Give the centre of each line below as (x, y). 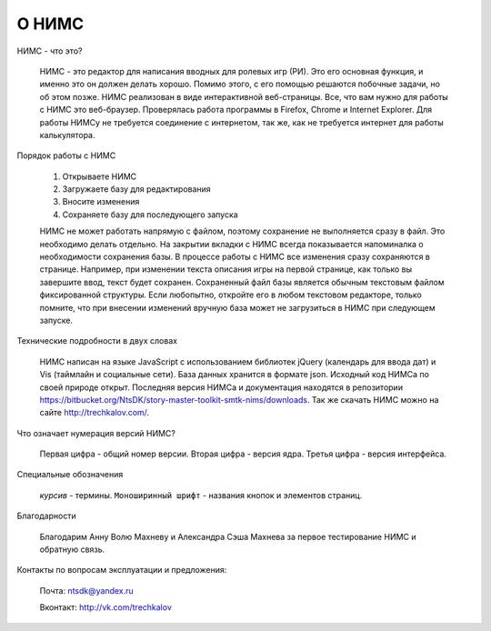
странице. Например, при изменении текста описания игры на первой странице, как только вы (226, 269)
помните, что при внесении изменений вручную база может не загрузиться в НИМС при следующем (237, 307)
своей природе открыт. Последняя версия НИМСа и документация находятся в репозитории (221, 387)
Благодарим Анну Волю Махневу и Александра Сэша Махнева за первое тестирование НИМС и (228, 536)
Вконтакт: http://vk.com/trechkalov (106, 607)
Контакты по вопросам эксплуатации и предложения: (122, 570)
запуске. (56, 320)
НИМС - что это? (50, 51)
